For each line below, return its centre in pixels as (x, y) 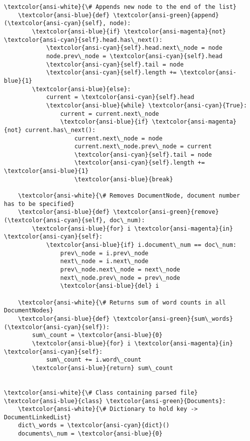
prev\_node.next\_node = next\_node (120, 270)
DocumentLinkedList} (38, 417)
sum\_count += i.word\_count (94, 360)
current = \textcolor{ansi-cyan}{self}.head (120, 97)
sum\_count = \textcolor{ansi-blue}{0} (97, 335)
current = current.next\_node (109, 114)
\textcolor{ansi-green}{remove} (166, 212)
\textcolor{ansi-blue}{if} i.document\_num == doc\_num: (141, 245)
